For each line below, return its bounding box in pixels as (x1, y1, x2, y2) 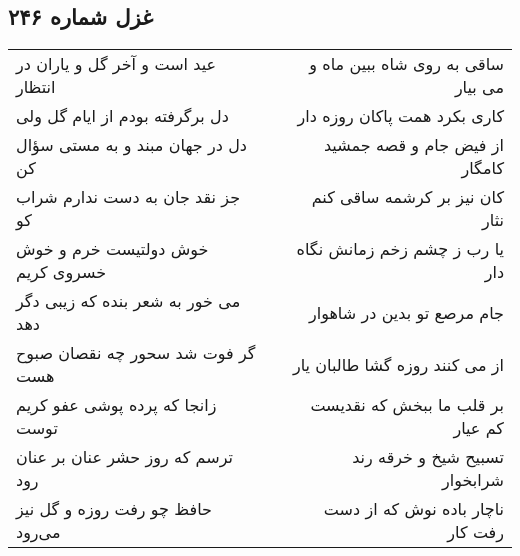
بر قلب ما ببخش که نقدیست (310, 393, 504, 417)
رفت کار (447, 520, 504, 544)
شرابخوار (442, 468, 504, 492)
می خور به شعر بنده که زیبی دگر (16, 289, 241, 313)
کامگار (461, 156, 504, 180)
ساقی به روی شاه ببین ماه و (309, 52, 504, 76)
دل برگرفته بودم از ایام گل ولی (16, 104, 229, 128)
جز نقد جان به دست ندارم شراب (16, 185, 241, 209)
